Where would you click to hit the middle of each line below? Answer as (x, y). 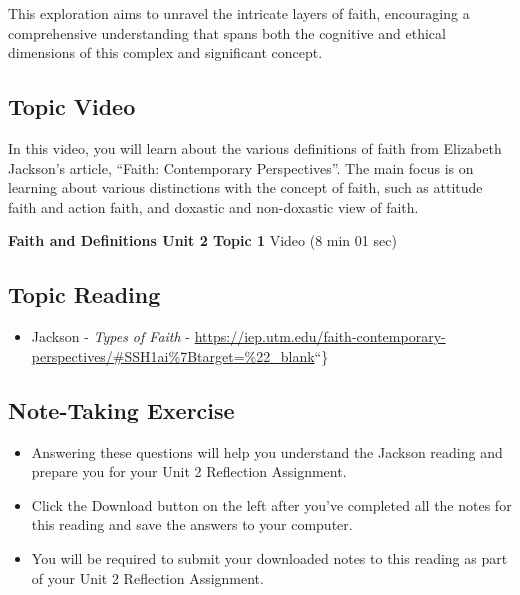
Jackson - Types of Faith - (110, 336)
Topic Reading (84, 294)
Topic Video (72, 106)
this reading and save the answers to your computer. (192, 524)
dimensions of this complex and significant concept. (165, 52)
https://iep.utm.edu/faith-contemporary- (320, 336)
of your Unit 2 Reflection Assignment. (147, 577)
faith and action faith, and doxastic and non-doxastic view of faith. (213, 206)
